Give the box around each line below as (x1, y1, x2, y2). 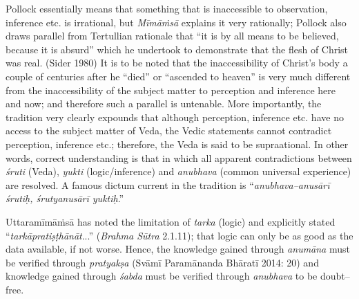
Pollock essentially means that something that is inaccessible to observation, (6, 1, 328, 15)
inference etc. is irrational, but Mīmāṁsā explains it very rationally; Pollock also (6, 15, 347, 29)
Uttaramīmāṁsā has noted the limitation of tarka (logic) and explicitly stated (6, 214, 336, 228)
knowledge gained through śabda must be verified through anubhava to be (6, 269, 318, 283)
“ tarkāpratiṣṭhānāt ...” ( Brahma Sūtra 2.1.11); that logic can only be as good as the (6, 228, 353, 242)
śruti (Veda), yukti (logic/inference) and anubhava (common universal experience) (6, 164, 351, 179)
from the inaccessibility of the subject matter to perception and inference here (6, 82, 336, 97)
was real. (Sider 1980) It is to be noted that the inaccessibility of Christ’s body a (6, 55, 348, 70)
